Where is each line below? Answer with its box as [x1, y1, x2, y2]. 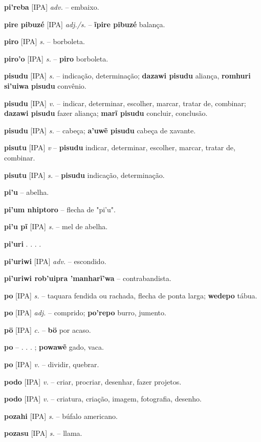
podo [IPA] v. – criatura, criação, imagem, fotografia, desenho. [4, 393, 202, 404]
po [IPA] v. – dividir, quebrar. [4, 359, 99, 370]
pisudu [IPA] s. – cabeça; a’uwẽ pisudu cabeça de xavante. [4, 125, 196, 135]
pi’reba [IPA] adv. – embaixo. [4, 2, 99, 12]
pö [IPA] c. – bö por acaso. [4, 324, 91, 335]
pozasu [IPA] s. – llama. [4, 428, 82, 438]
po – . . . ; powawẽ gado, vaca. [4, 341, 104, 352]
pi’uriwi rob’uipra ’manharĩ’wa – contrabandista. [4, 273, 171, 284]
